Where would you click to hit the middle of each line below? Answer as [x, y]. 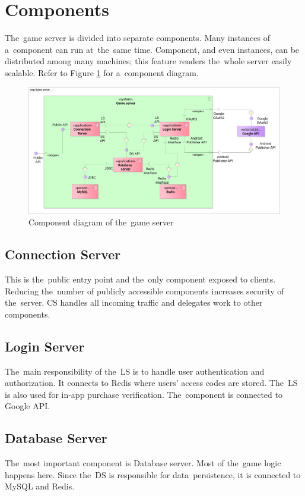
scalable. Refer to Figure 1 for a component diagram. [102, 72]
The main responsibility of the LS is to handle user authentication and [135, 371]
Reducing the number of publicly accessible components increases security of [144, 291]
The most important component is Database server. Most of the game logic [143, 463]
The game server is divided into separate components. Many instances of [137, 38]
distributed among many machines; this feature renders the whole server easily [148, 61]
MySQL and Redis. [40, 486]
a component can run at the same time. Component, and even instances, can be [152, 49]
